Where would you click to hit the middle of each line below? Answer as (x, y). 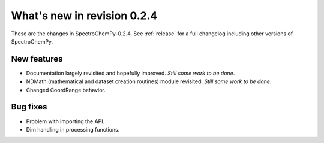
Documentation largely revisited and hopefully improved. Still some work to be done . (130, 73)
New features (37, 59)
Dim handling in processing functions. (73, 129)
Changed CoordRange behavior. (66, 90)
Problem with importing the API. (65, 121)
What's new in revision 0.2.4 (84, 16)
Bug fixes (29, 107)
